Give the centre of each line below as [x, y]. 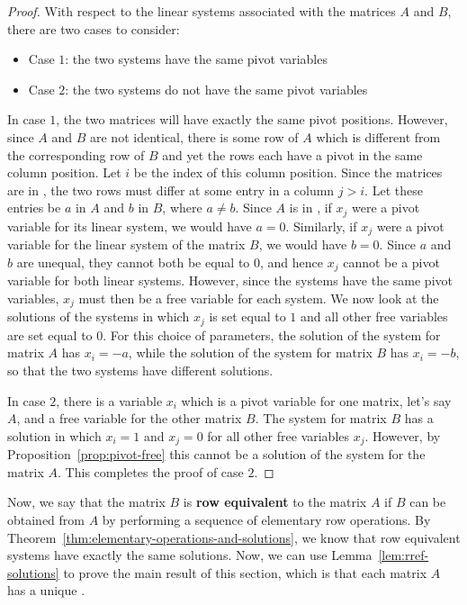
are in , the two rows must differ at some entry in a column [171, 190]
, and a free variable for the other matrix [129, 418]
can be [428, 502]
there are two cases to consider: [94, 28]
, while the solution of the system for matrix [250, 352]
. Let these [394, 190]
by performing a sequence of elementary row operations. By [266, 519]
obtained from [46, 519]
